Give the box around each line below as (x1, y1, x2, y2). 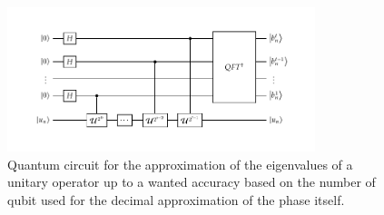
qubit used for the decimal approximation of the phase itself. (7, 191, 345, 210)
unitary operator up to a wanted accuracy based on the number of (7, 172, 376, 191)
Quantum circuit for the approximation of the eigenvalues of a (7, 154, 353, 173)
